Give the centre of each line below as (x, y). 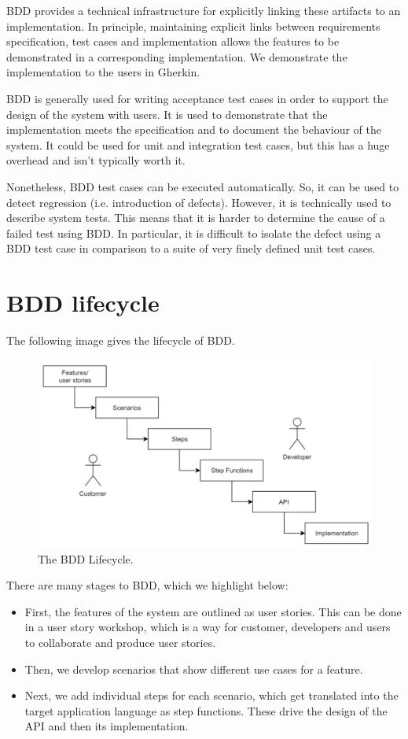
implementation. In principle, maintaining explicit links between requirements (193, 26)
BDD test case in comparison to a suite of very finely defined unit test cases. (191, 248)
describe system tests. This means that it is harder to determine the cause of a (196, 218)
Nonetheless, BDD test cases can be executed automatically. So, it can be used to (203, 186)
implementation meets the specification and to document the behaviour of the (194, 129)
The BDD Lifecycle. (86, 558)
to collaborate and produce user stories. (120, 642)
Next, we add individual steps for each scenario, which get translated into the (211, 695)
